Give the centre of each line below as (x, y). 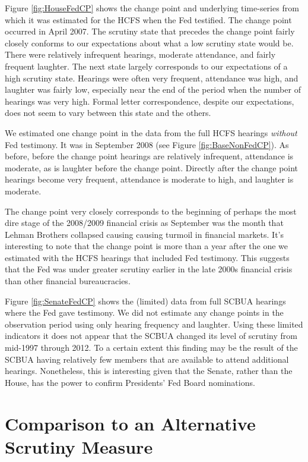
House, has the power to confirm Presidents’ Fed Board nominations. (130, 382)
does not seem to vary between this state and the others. (108, 113)
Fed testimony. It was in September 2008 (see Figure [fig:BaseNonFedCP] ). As (147, 144)
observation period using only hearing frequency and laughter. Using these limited (154, 324)
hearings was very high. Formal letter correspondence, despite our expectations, (150, 101)
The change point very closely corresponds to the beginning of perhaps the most (151, 211)
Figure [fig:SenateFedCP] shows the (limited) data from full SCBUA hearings (145, 301)
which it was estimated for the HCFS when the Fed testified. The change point (148, 19)
